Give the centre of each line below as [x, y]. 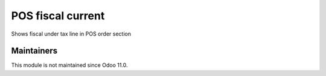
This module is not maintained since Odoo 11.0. [69, 65]
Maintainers [34, 51]
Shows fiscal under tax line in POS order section [71, 34]
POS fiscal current [58, 16]
